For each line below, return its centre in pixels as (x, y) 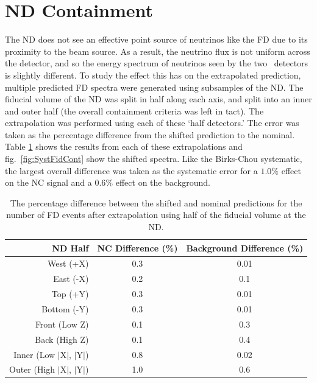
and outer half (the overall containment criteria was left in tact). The (134, 111)
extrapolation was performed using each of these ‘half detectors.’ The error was (152, 123)
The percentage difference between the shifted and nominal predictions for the (156, 202)
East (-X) (71, 279)
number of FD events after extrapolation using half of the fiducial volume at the (156, 215)
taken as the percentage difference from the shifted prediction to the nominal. (150, 134)
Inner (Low (34, 354)
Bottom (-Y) (65, 309)
